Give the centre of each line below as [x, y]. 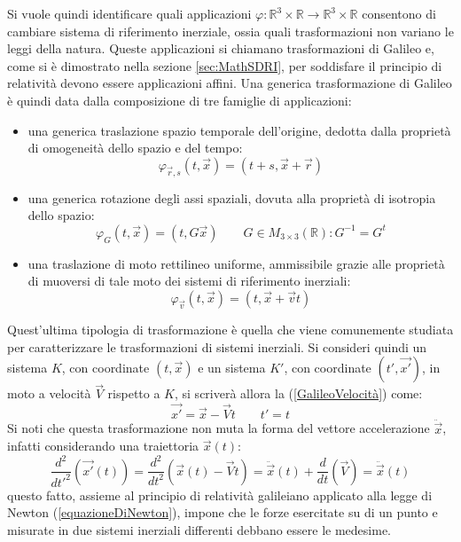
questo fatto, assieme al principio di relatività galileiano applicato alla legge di [220, 495]
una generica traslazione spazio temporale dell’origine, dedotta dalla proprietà [239, 130]
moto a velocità [49, 393]
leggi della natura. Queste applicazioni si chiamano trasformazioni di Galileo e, [221, 48]
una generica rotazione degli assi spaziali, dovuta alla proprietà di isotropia [232, 197]
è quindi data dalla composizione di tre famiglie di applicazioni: [180, 100]
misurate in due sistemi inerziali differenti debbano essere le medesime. [199, 529]
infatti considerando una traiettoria [103, 446]
